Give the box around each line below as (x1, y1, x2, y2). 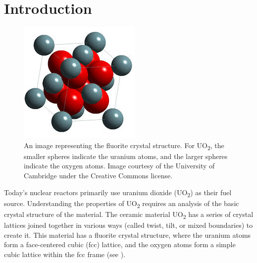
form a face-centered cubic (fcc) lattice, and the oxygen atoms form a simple (4, 239, 236, 250)
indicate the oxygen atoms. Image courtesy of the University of (24, 160, 215, 171)
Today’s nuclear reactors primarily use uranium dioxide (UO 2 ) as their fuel (4, 187, 232, 199)
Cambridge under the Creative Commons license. (24, 170, 173, 181)
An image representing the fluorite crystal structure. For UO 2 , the (24, 140, 224, 152)
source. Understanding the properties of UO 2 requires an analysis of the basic (4, 198, 239, 210)
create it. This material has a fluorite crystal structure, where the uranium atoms (4, 229, 251, 240)
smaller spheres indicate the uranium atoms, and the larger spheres (24, 151, 228, 161)
